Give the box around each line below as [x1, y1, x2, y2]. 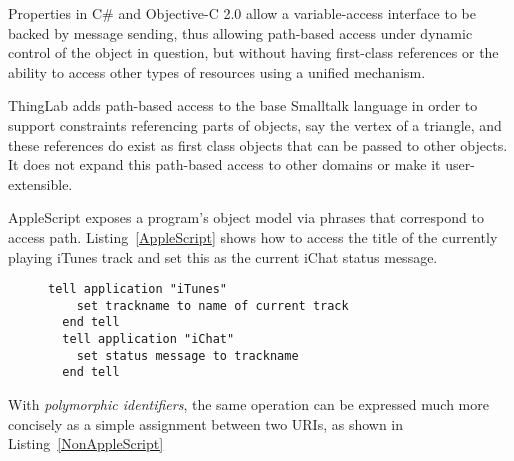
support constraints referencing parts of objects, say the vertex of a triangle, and [8, 114, 502, 135]
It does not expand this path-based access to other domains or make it [8, 154, 441, 175]
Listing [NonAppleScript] [8, 433, 164, 454]
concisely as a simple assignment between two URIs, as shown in [8, 413, 404, 434]
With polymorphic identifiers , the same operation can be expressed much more [8, 394, 489, 415]
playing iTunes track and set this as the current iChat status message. [8, 246, 438, 267]
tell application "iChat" [62, 332, 235, 347]
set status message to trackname [76, 348, 299, 363]
